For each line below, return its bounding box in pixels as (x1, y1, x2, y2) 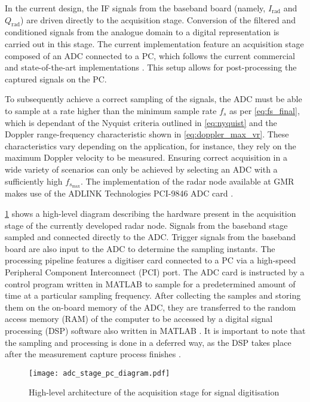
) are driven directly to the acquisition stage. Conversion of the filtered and (20, 13, 296, 26)
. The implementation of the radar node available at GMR (81, 174, 294, 187)
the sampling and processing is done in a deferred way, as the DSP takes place (5, 336, 291, 348)
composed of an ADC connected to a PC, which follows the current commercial (5, 49, 295, 62)
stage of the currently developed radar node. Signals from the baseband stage (5, 219, 288, 231)
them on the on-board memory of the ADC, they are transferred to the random (5, 300, 296, 313)
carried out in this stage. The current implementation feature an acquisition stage (5, 37, 304, 50)
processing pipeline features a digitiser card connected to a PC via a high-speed (5, 254, 296, 266)
